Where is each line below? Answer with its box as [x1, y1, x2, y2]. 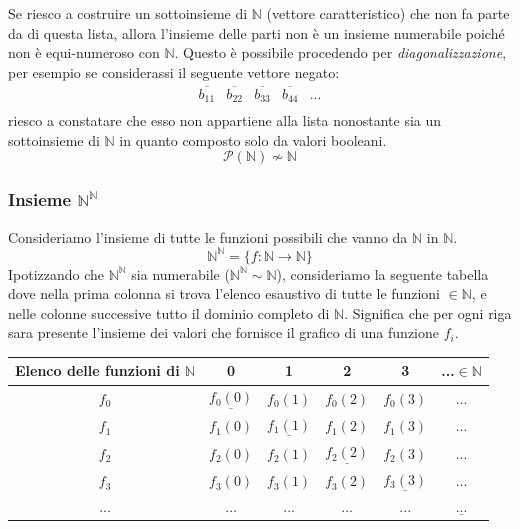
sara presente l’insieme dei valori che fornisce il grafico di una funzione [8, 322, 439, 343]
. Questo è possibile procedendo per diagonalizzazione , [174, 42, 507, 63]
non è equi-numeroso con [8, 42, 160, 63]
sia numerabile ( [131, 263, 230, 284]
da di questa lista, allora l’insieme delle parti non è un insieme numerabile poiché [8, 22, 505, 43]
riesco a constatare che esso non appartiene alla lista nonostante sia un [8, 110, 442, 131]
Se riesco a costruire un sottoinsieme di [8, 3, 248, 23]
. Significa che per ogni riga [344, 302, 512, 323]
